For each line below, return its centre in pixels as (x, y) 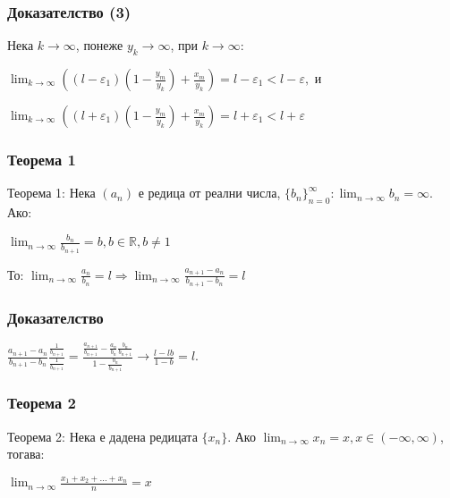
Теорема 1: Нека (51, 193)
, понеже (99, 45)
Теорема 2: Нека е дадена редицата (102, 436)
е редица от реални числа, (209, 193)
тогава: (26, 454)
